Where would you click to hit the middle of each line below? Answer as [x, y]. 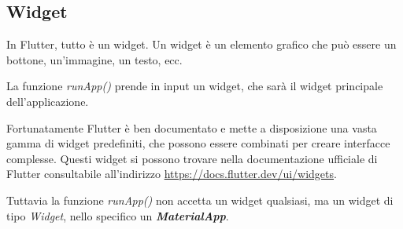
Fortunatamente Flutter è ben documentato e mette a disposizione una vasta [192, 127]
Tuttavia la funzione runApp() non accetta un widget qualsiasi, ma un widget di [200, 200]
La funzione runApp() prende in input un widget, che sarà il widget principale [195, 86]
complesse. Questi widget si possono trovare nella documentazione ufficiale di [192, 158]
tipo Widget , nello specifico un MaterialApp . [118, 215]
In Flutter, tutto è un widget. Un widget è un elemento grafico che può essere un [201, 44]
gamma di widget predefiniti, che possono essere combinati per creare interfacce [198, 143]
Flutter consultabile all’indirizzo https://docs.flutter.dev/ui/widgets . [172, 174]
